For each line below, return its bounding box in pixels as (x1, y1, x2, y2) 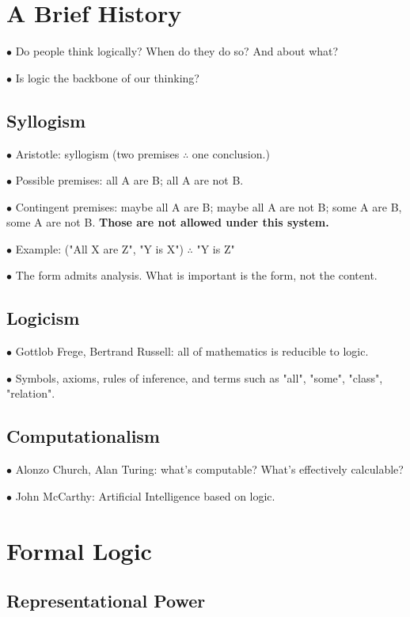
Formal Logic (6, 534, 152, 566)
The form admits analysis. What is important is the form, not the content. (15, 267, 378, 284)
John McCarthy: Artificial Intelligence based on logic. (15, 487, 275, 504)
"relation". (6, 385, 55, 402)
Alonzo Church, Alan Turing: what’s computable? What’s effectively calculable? (15, 461, 404, 478)
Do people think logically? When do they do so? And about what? (15, 43, 339, 59)
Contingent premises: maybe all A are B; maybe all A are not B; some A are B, (15, 198, 402, 215)
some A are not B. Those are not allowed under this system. (6, 214, 329, 230)
